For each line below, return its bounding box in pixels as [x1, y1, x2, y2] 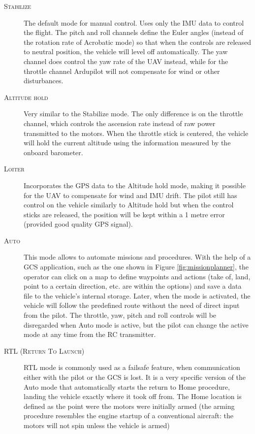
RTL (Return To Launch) [4, 345, 85, 356]
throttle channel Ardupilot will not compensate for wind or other [24, 66, 220, 76]
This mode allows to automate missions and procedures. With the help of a [24, 252, 251, 262]
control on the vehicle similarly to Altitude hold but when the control [24, 200, 234, 210]
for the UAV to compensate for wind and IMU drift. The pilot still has [24, 190, 237, 200]
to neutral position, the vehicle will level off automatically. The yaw [24, 46, 228, 57]
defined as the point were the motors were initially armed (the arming [24, 401, 235, 411]
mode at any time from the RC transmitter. [24, 329, 156, 339]
